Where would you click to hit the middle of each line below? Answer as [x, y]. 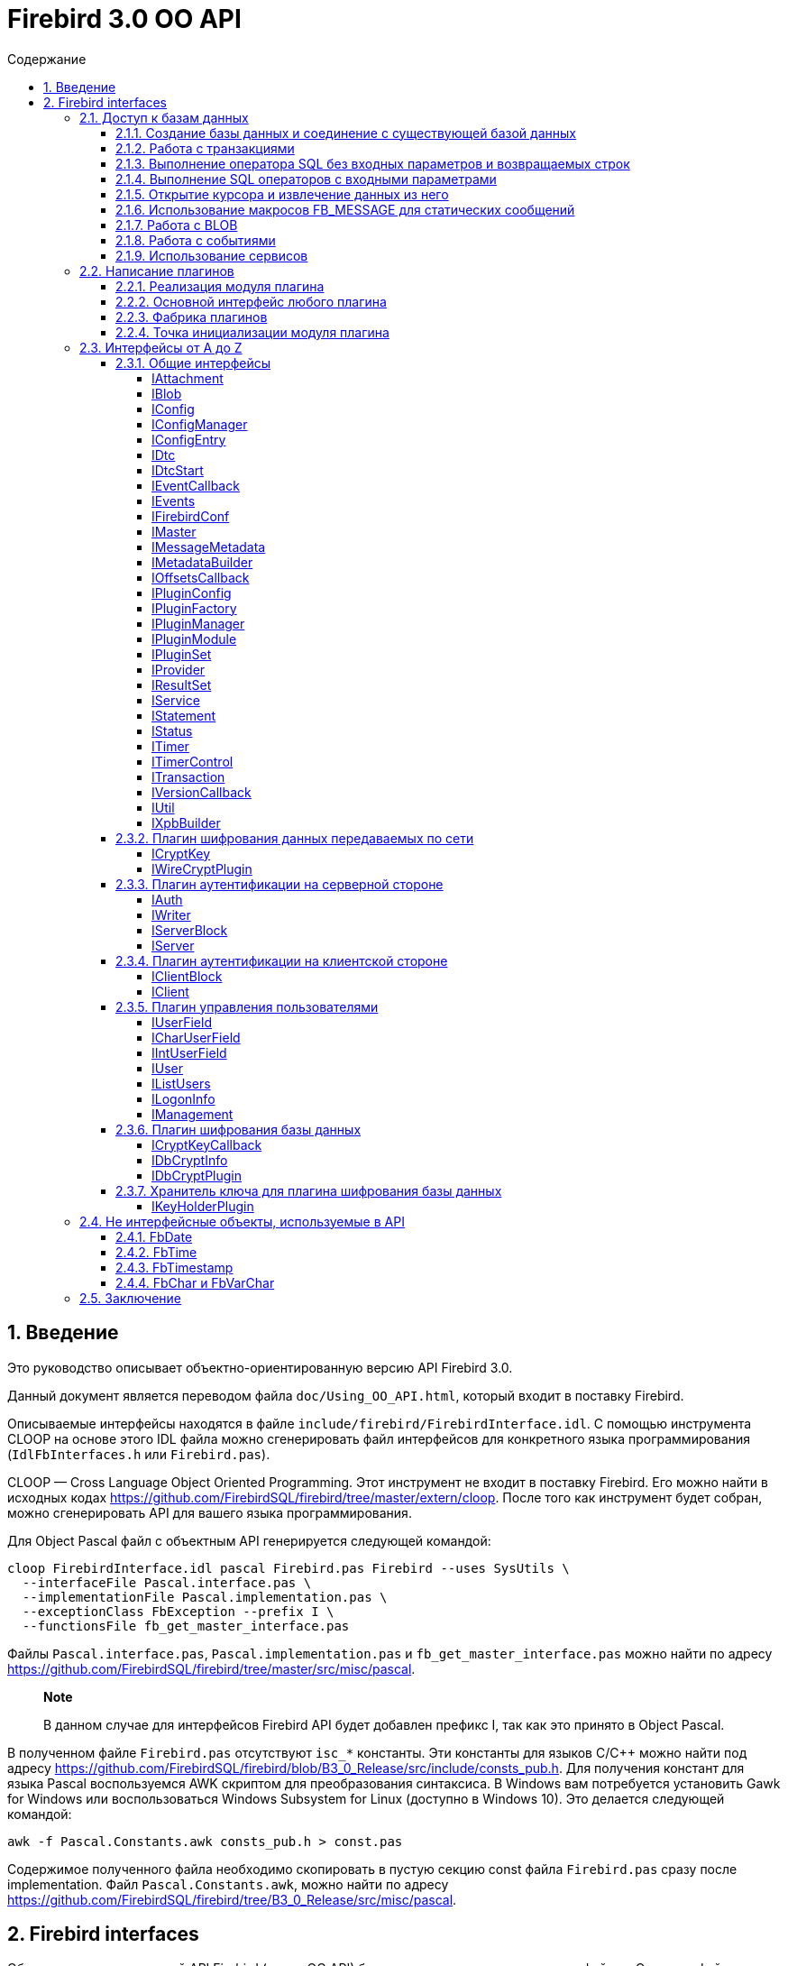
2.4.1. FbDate [154, 1236]
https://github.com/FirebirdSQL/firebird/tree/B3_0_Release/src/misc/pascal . [232, 1899]
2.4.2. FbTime [156, 1252]
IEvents [174, 501]
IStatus [172, 730]
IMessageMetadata [209, 547]
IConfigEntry [189, 439]
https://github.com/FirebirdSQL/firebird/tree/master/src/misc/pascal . [211, 1668]
